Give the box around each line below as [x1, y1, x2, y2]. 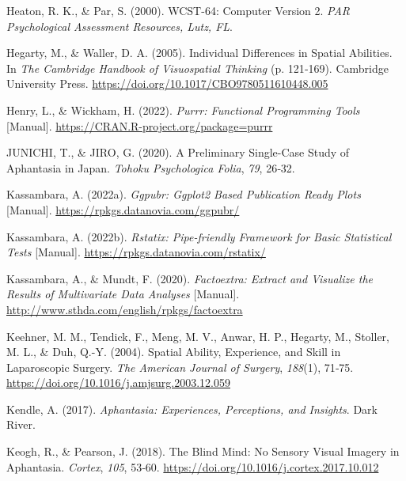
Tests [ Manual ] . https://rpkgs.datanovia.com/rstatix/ [6, 244, 266, 260]
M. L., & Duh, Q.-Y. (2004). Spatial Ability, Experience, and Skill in [6, 343, 341, 360]
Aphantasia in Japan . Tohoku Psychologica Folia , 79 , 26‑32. [6, 159, 295, 176]
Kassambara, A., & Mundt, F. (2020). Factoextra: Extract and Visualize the [6, 270, 374, 286]
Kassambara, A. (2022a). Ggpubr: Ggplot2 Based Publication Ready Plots [6, 186, 361, 203]
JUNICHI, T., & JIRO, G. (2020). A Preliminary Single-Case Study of [6, 144, 350, 161]
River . [6, 416, 36, 433]
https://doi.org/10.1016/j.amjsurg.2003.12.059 [6, 374, 231, 391]
